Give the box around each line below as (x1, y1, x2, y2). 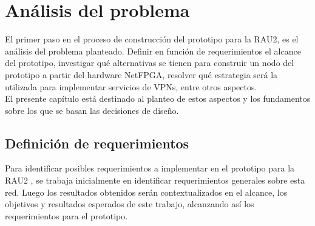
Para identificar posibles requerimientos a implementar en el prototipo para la (5, 162, 295, 174)
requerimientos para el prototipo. (5, 209, 128, 222)
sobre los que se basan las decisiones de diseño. (5, 104, 179, 116)
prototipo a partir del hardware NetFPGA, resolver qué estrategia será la (5, 68, 278, 81)
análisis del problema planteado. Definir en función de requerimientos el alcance (5, 44, 301, 57)
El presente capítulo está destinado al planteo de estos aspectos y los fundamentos (5, 92, 311, 105)
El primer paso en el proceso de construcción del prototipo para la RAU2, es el (5, 33, 299, 45)
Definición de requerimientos (5, 133, 189, 152)
